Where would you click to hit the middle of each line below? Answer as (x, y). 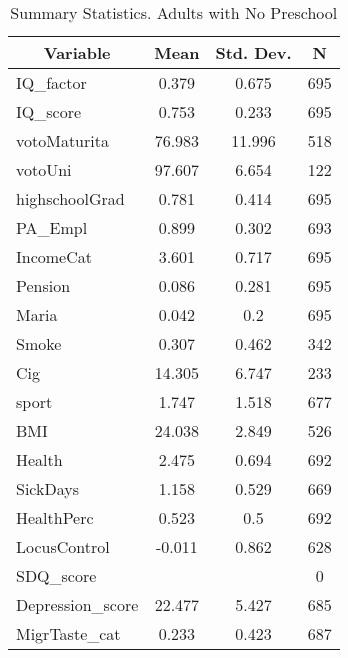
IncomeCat (54, 256)
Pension (43, 285)
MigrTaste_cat (68, 633)
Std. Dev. (253, 52)
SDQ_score (56, 575)
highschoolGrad (70, 198)
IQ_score (49, 111)
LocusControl (63, 546)
